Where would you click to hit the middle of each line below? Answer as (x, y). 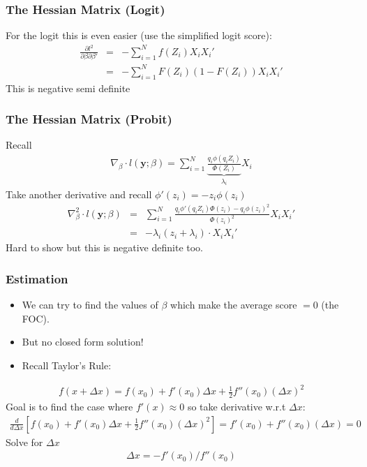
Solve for (24, 442)
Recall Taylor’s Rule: (67, 365)
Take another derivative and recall (79, 194)
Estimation (37, 278)
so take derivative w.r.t (237, 406)
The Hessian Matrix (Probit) (89, 119)
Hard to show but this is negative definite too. (105, 247)
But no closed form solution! (83, 342)
